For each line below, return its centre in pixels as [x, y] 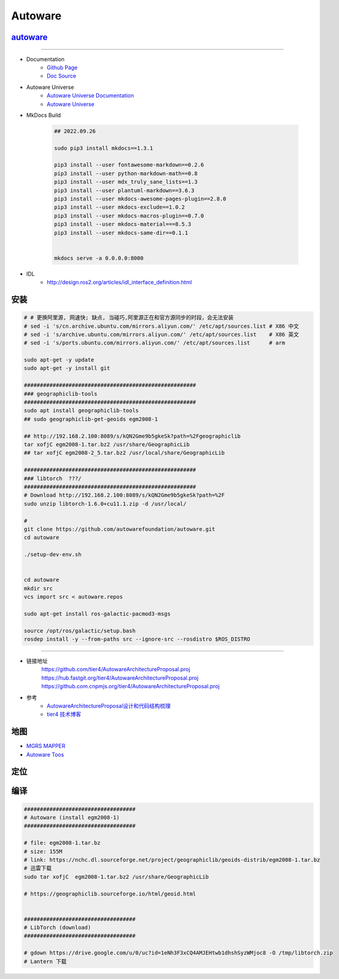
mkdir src [38, 588]
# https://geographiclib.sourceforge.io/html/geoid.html [110, 894]
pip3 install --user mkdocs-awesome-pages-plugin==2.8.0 [140, 199]
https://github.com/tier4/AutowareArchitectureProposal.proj [116, 669]
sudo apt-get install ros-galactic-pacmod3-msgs [97, 613]
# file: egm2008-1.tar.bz [62, 843]
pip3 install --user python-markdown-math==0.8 [126, 173]
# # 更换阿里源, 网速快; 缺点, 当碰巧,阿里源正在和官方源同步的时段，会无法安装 [129, 318]
